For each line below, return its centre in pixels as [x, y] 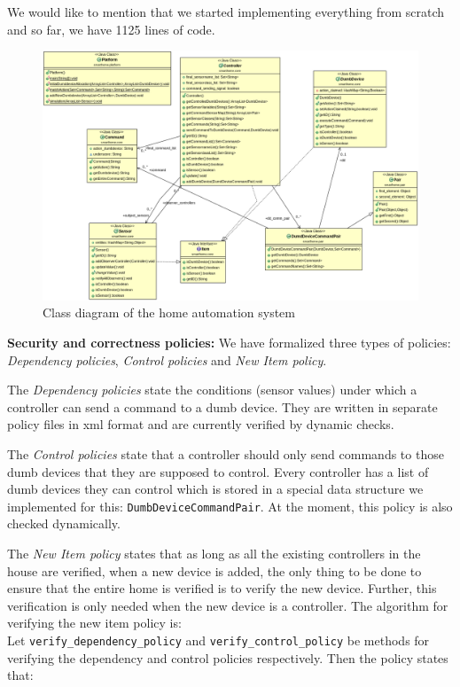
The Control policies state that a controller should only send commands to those [226, 453]
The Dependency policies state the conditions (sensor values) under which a [212, 390]
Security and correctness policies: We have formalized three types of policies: [229, 342]
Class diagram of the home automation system [169, 312]
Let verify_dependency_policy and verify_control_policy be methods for [218, 640]
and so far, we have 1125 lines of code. [111, 29]
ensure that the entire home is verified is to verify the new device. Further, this [222, 588]
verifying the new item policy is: [94, 623]
